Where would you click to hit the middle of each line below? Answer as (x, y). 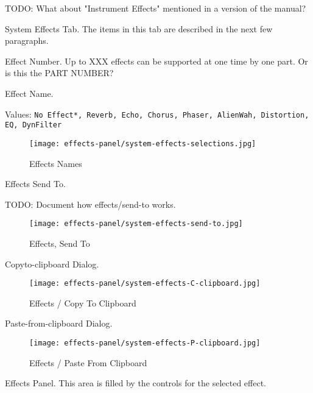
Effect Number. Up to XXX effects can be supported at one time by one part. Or (156, 61)
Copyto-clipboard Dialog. (52, 264)
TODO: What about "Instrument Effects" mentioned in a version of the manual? (156, 8)
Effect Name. (29, 93)
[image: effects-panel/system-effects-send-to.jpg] (136, 224)
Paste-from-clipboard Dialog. (59, 323)
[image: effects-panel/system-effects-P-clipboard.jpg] (145, 343)
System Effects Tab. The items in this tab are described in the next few (139, 28)
